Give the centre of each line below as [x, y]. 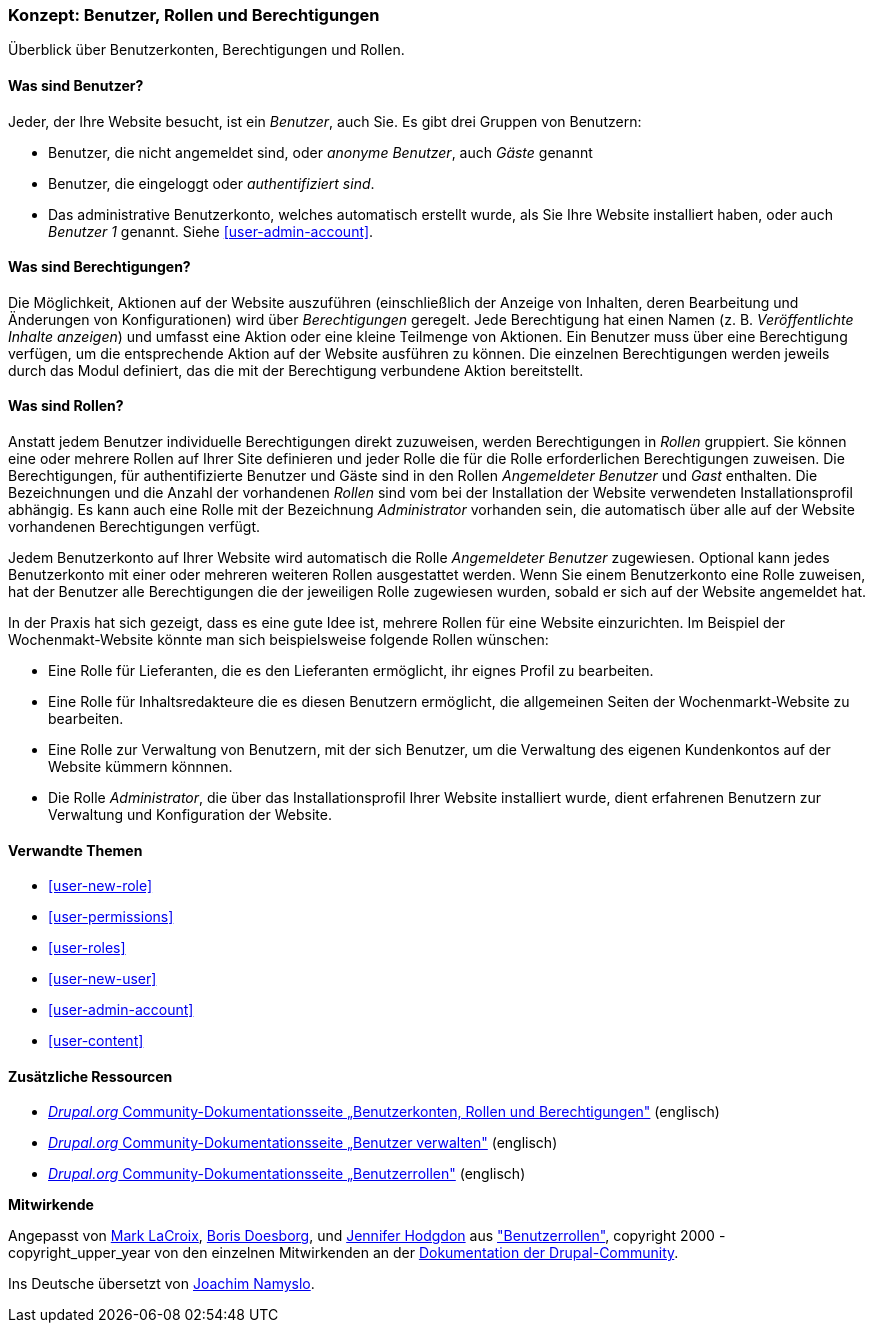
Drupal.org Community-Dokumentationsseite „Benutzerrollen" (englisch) [287, 1174]
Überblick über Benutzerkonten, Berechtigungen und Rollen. [206, 50]
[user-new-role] [100, 886]
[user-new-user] [102, 979]
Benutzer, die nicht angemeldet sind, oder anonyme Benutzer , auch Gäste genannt [320, 152]
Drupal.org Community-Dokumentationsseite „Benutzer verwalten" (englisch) [303, 1143]
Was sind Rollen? [66, 406]
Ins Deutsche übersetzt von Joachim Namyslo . [161, 1284]
